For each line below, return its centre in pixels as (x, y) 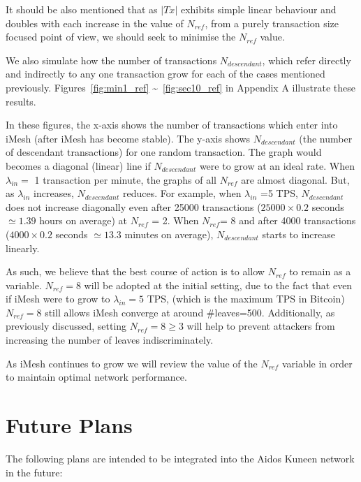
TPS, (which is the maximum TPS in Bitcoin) (246, 299)
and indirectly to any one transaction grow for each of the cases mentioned (165, 74)
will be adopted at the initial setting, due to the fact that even (218, 285)
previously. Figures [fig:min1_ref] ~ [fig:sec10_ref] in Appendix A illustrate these (180, 87)
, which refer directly (307, 60)
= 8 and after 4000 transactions (288, 220)
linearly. (23, 248)
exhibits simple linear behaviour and (258, 9)
